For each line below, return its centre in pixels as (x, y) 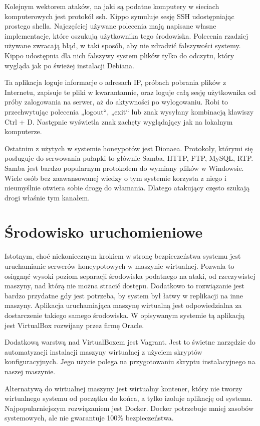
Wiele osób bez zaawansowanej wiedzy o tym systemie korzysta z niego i (115, 178)
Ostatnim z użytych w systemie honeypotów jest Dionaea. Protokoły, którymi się (129, 148)
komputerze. (23, 131)
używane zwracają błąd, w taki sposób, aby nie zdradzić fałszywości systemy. (123, 45)
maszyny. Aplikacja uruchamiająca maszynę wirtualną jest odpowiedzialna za (123, 305)
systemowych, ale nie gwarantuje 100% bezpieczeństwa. (89, 418)
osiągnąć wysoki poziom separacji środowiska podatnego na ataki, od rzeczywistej (130, 276)
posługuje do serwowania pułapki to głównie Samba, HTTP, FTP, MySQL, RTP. (129, 158)
